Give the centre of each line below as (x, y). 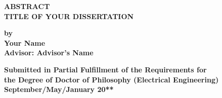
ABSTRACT (27, 6)
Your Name (25, 42)
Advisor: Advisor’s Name (49, 53)
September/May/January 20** (59, 89)
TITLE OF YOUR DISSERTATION (69, 16)
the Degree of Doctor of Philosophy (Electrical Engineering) (112, 79)
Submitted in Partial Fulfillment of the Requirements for (105, 69)
